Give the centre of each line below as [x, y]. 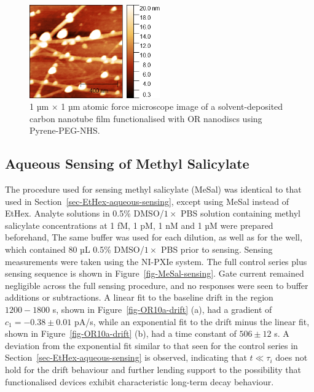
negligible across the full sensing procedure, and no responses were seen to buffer [157, 285]
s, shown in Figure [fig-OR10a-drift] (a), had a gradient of [162, 309]
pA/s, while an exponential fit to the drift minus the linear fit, [192, 321]
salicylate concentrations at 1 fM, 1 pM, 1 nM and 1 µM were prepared [139, 225]
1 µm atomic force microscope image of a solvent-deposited [172, 106]
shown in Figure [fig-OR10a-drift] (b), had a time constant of [121, 333]
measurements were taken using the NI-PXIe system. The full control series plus [156, 261]
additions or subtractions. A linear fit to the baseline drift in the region [139, 297]
